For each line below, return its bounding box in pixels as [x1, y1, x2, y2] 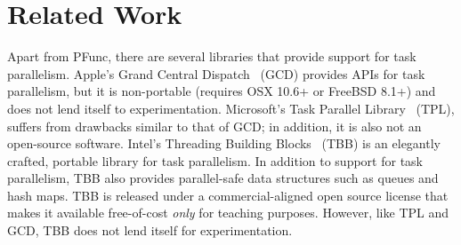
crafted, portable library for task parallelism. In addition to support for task [7, 151, 423, 170]
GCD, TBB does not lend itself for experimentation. [7, 221, 293, 240]
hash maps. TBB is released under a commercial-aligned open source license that [7, 186, 449, 204]
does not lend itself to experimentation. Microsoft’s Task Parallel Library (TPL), [7, 99, 455, 117]
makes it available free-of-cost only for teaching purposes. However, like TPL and [7, 203, 449, 222]
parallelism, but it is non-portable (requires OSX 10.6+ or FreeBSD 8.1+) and [7, 82, 436, 100]
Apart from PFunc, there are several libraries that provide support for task [7, 47, 417, 66]
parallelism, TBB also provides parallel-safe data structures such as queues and [7, 169, 439, 187]
